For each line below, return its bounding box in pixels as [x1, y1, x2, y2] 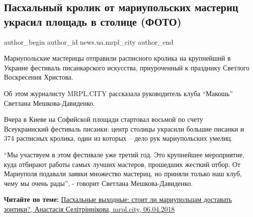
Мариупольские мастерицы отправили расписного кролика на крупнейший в [4, 53, 231, 63]
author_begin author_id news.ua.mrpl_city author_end [4, 36, 174, 47]
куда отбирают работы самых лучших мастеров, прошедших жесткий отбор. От [4, 159, 241, 169]
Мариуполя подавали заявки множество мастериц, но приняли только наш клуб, [4, 168, 242, 179]
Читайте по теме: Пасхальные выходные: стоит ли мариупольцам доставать [4, 194, 232, 204]
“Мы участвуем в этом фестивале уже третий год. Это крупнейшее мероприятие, [4, 149, 245, 159]
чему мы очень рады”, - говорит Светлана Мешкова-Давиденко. [4, 178, 193, 188]
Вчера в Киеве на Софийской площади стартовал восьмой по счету [4, 114, 203, 124]
